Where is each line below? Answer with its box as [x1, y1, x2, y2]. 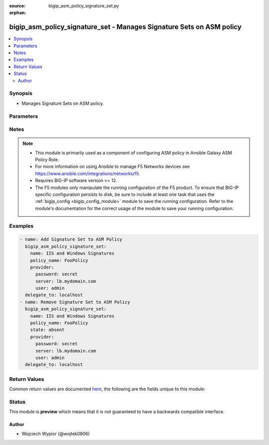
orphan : [9, 10, 26, 16]
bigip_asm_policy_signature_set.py [48, 3, 120, 8]
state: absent [30, 327, 65, 333]
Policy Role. [35, 157, 59, 163]
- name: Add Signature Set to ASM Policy [19, 237, 123, 242]
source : [9, 3, 26, 8]
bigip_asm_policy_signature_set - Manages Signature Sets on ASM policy [9, 23, 242, 31]
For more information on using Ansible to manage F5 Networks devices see [35, 164, 190, 170]
